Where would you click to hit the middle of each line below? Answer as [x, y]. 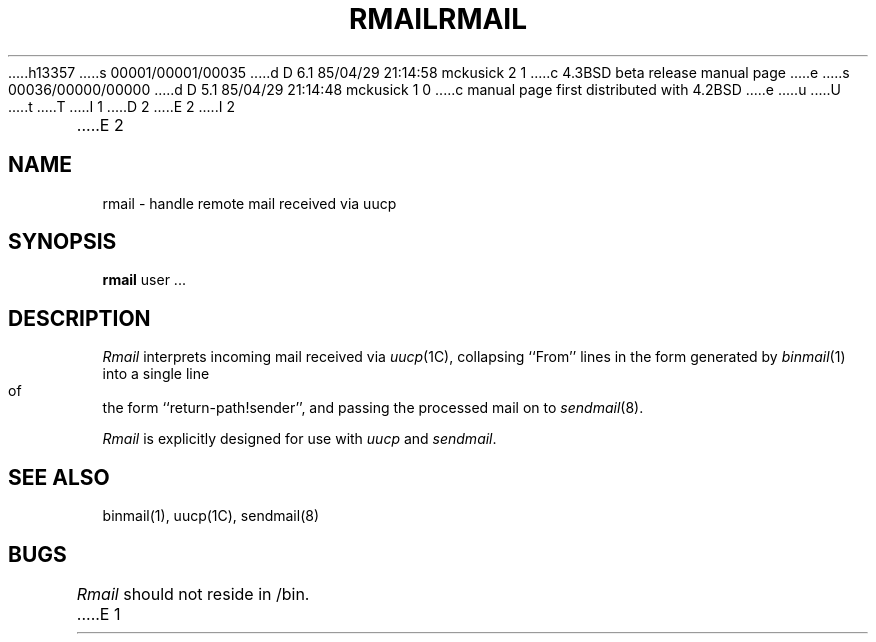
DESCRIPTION [79, 318]
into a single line [156, 374]
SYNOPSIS [62, 242]
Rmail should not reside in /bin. [193, 593]
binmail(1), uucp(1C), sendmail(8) [211, 516]
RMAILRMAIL [438, 19]
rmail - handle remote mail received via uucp [249, 203]
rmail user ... [144, 280]
